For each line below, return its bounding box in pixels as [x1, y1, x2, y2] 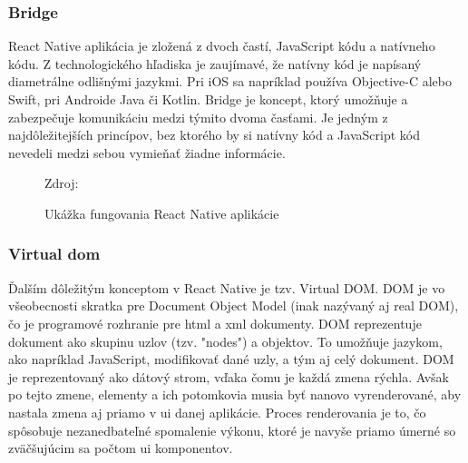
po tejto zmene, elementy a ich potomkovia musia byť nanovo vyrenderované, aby [8, 385, 462, 404]
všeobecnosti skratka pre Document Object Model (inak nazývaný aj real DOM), [8, 296, 459, 315]
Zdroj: [44, 173, 79, 192]
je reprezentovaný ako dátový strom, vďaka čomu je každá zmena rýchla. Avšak [8, 367, 449, 386]
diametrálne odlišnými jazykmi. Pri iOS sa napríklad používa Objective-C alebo [8, 72, 452, 91]
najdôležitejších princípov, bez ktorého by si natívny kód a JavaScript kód [8, 125, 420, 144]
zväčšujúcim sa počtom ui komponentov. [8, 438, 233, 458]
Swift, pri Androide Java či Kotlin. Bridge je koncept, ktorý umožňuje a [8, 90, 408, 108]
